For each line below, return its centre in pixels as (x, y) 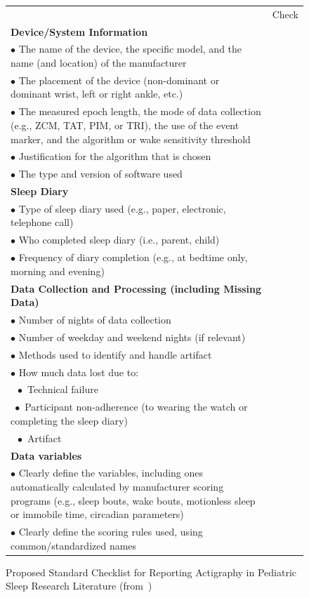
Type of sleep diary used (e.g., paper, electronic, (122, 208)
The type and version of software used (100, 174)
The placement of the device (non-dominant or (119, 80)
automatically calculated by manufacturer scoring (117, 486)
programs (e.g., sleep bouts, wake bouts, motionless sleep (133, 500)
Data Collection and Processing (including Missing (136, 288)
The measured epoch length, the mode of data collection (140, 111)
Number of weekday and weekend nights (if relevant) (132, 337)
